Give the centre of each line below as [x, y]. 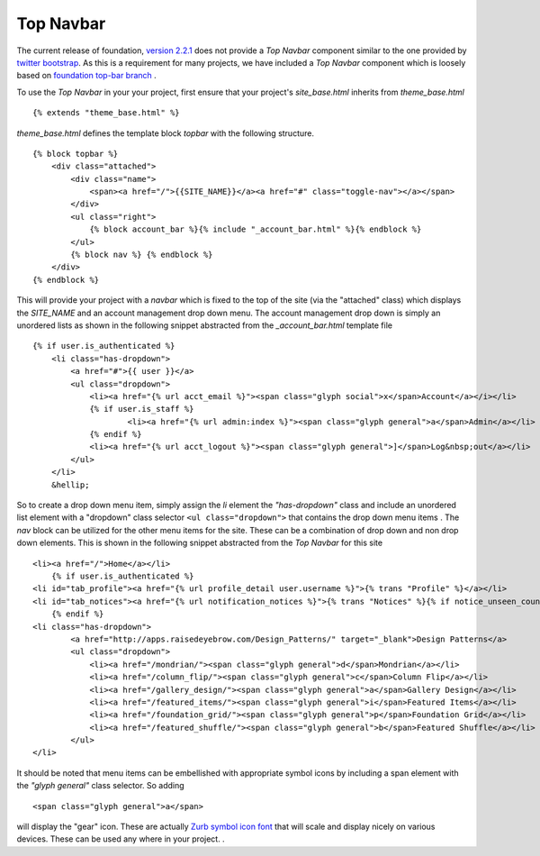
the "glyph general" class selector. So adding [100, 786]
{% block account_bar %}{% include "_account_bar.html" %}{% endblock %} [256, 229]
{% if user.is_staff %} [142, 409]
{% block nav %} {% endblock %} [142, 255]
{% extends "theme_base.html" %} [106, 113]
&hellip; [70, 485]
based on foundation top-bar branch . [86, 76]
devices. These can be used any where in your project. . [121, 839]
